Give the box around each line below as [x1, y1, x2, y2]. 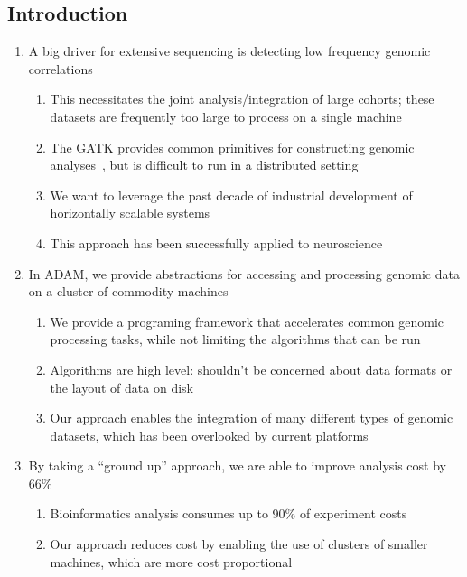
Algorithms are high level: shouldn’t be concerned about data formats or [50, 359, 453, 378]
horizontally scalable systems [50, 203, 210, 222]
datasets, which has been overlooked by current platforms [50, 425, 369, 444]
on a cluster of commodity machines [28, 282, 229, 301]
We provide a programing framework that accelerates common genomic [50, 312, 444, 330]
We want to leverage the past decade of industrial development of [50, 185, 413, 204]
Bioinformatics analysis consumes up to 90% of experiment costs [50, 504, 407, 523]
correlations [28, 59, 93, 78]
